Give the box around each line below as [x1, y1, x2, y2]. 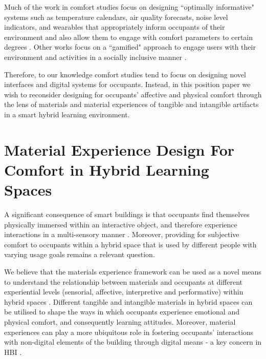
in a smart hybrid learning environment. [4, 109, 130, 119]
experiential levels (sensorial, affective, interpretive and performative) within [4, 286, 243, 297]
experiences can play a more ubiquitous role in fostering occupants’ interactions [4, 326, 254, 337]
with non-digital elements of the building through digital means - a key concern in [4, 336, 262, 347]
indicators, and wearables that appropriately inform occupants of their [4, 22, 225, 32]
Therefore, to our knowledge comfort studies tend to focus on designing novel [4, 69, 246, 79]
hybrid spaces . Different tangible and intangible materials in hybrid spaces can [4, 296, 253, 307]
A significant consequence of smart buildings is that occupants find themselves [4, 209, 250, 220]
